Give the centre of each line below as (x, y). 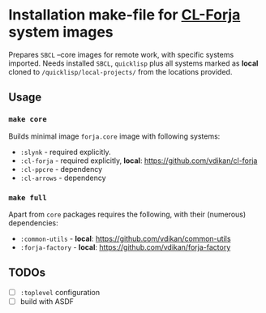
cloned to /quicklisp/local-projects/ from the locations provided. (120, 71)
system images (61, 32)
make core (28, 120)
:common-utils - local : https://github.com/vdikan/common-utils (125, 238)
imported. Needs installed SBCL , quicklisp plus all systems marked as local (133, 63)
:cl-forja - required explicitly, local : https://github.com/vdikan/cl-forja (139, 161)
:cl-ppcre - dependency (61, 169)
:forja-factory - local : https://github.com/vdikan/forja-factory (125, 247)
